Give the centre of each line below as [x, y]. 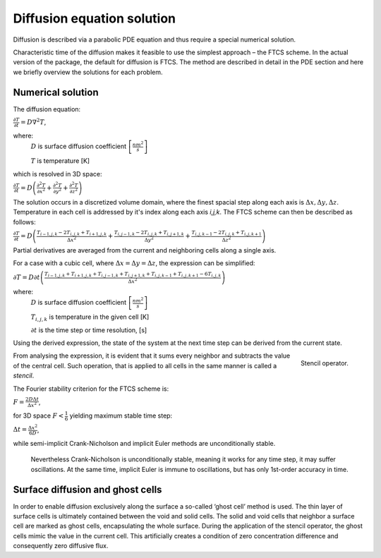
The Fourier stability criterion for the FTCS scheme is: [91, 389]
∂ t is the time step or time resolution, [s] [89, 330]
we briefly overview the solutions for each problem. [88, 72]
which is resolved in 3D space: [58, 174]
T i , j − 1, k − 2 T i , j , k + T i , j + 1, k [149, 233]
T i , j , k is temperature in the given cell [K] [90, 318]
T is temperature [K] [60, 161]
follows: [24, 222]
